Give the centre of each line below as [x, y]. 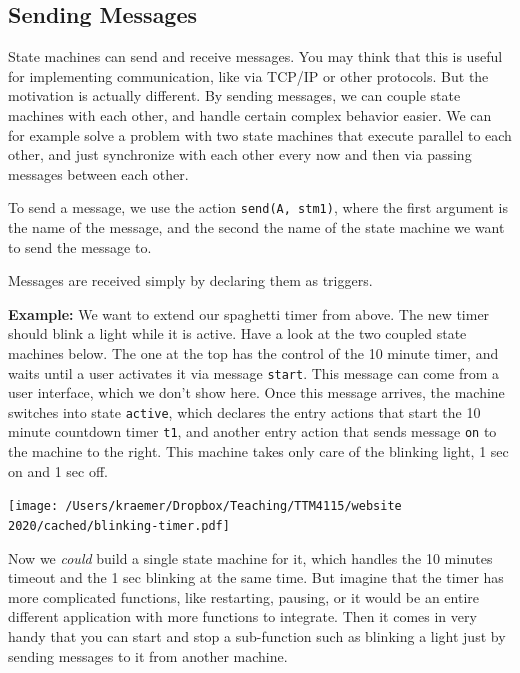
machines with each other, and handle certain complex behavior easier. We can [250, 114]
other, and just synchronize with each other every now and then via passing [240, 154]
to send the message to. [80, 246]
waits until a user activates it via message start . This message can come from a [253, 372]
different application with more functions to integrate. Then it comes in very [242, 616]
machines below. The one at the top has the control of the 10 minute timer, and [253, 352]
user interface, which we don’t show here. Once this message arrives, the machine [256, 392]
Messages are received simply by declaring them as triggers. [190, 280]
